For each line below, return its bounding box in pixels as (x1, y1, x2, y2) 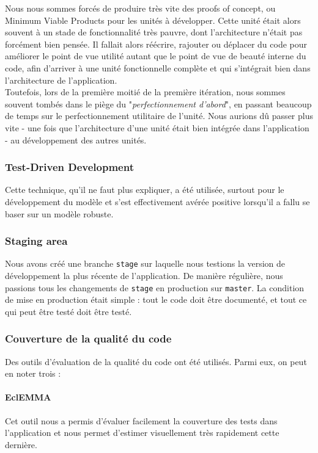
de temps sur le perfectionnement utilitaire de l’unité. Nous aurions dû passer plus (5, 109, 313, 122)
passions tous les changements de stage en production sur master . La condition (5, 281, 305, 294)
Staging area (5, 233, 68, 248)
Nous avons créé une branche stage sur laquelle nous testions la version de (5, 257, 286, 270)
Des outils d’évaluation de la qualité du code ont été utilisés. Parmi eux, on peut (5, 355, 307, 368)
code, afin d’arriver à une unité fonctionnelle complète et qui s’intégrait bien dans (5, 61, 311, 74)
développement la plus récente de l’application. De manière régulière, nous (5, 269, 283, 281)
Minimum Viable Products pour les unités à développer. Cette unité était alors (5, 13, 301, 26)
